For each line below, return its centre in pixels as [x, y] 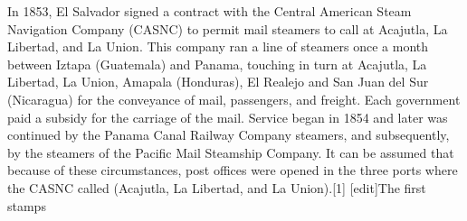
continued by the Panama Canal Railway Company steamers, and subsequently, [229, 135]
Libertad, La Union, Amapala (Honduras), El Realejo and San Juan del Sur [218, 82]
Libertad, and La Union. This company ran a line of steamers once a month [218, 46]
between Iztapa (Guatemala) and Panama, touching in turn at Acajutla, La [217, 64]
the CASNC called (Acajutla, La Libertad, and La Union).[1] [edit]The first [217, 187]
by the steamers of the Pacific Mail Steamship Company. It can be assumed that [231, 152]
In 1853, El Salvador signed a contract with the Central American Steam [210, 11]
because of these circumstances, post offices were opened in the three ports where [233, 170]
